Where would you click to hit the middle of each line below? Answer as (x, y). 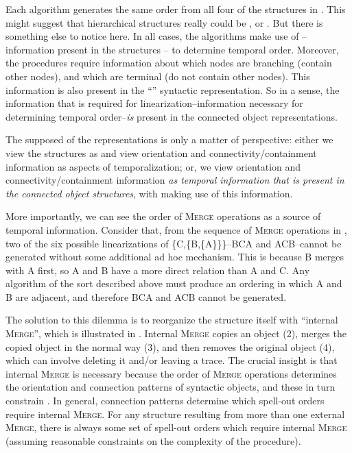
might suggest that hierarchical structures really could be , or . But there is (164, 22)
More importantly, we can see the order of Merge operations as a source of (163, 216)
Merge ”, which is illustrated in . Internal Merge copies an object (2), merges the (176, 333)
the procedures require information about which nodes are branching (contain (169, 63)
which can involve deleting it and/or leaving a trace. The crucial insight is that (172, 360)
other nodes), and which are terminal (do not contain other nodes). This (158, 76)
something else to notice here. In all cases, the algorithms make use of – (156, 36)
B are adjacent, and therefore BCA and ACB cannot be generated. (146, 296)
